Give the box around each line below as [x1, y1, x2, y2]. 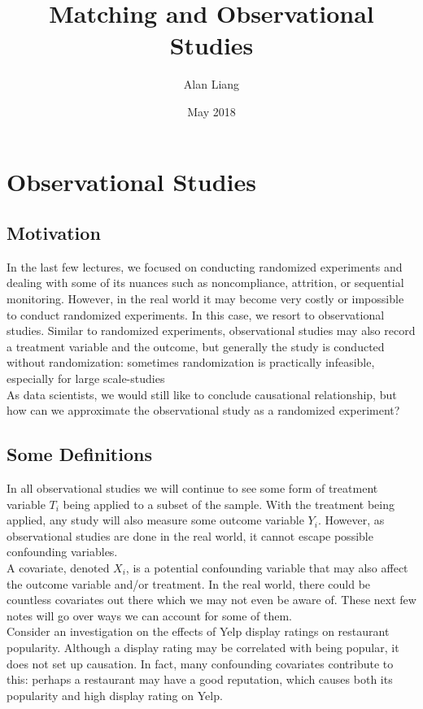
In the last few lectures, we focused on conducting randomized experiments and [7, 258, 403, 275]
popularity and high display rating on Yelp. [7, 686, 223, 703]
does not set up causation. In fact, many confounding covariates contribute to [7, 655, 394, 672]
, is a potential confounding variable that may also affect [125, 559, 408, 576]
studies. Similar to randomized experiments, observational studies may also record [7, 322, 416, 339]
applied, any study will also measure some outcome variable [7, 511, 304, 528]
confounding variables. [7, 543, 118, 560]
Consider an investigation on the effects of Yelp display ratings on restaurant [7, 623, 390, 640]
